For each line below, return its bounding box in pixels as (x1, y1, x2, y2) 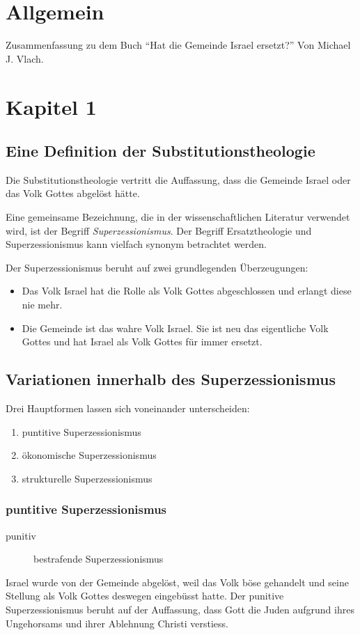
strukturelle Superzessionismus (22, 471, 152, 485)
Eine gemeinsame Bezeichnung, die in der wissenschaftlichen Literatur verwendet (6, 210, 350, 224)
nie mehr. (22, 297, 63, 312)
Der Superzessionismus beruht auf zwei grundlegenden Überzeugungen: (6, 260, 308, 274)
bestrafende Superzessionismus (33, 551, 164, 566)
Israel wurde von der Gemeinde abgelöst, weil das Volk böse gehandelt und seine (6, 574, 349, 589)
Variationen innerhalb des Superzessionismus (6, 368, 336, 390)
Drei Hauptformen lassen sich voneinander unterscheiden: (6, 401, 250, 416)
